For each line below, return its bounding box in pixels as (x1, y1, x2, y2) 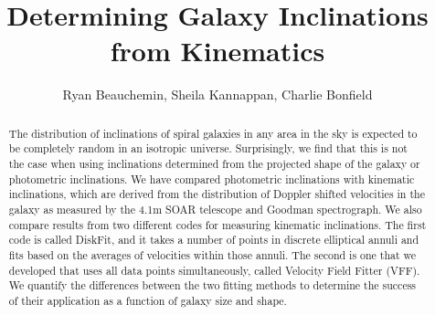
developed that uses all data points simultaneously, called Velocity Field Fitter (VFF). (8, 262, 420, 278)
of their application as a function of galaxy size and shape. (8, 292, 287, 308)
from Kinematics (110, 32, 325, 69)
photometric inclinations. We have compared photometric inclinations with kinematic (8, 171, 415, 186)
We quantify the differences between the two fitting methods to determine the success (8, 278, 417, 293)
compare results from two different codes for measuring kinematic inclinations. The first (8, 216, 427, 232)
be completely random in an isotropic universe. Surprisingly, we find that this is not (8, 141, 408, 156)
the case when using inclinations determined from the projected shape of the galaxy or (8, 156, 420, 172)
